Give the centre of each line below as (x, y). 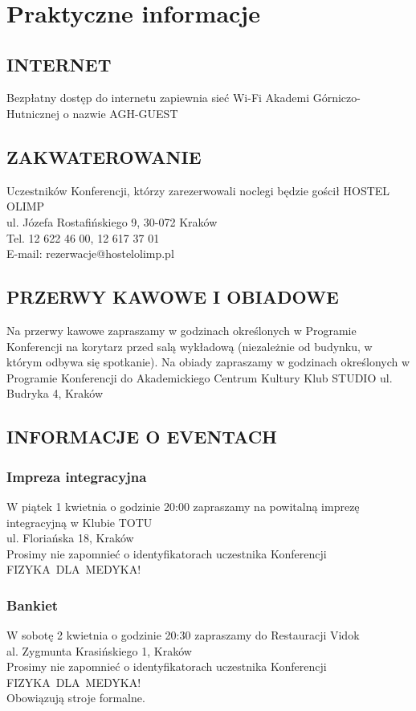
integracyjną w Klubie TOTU (80, 522)
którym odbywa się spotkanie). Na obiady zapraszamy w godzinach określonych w (208, 362)
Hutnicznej (33, 113)
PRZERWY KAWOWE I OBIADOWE (173, 297)
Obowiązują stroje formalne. (76, 698)
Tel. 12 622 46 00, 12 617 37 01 (83, 237)
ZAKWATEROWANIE (104, 156)
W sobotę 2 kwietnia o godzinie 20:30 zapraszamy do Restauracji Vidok (183, 635)
